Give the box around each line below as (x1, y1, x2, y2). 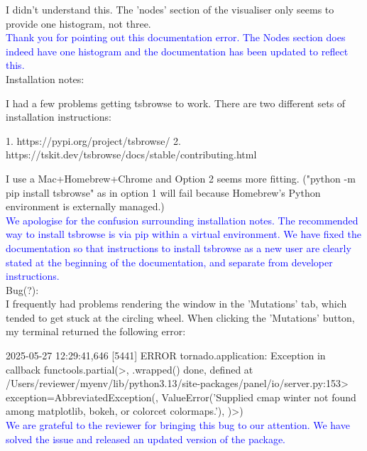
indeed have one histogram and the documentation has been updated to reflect (6, 43, 349, 58)
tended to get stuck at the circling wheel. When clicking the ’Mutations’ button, (6, 310, 355, 325)
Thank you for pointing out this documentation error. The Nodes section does (6, 30, 346, 45)
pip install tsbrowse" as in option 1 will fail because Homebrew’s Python (6, 185, 321, 200)
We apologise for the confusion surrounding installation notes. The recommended (6, 212, 358, 227)
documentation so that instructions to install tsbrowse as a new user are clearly (6, 240, 351, 255)
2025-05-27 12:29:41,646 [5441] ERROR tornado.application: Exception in (6, 348, 326, 363)
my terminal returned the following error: (6, 324, 186, 339)
